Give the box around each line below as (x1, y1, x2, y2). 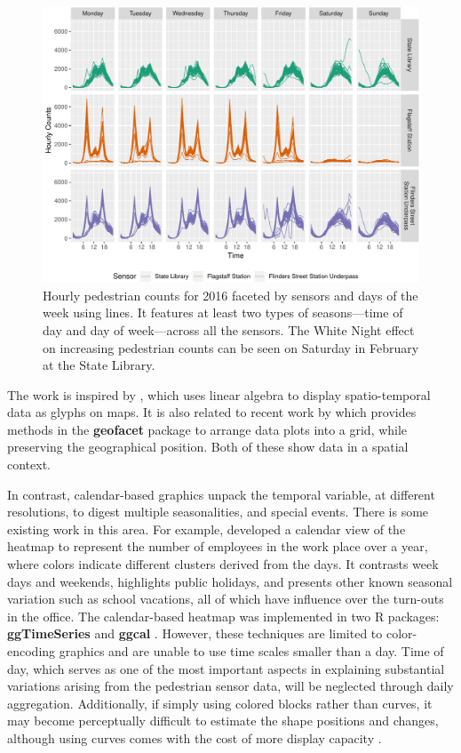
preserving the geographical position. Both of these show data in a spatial (7, 437, 409, 456)
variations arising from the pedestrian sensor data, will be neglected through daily (7, 677, 454, 695)
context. (7, 455, 51, 474)
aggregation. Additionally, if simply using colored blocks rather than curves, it (7, 693, 433, 712)
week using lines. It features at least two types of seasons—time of (43, 303, 403, 322)
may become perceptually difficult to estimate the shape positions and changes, (7, 711, 439, 730)
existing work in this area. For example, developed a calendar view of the (7, 519, 406, 538)
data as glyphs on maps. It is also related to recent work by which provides (7, 403, 417, 421)
